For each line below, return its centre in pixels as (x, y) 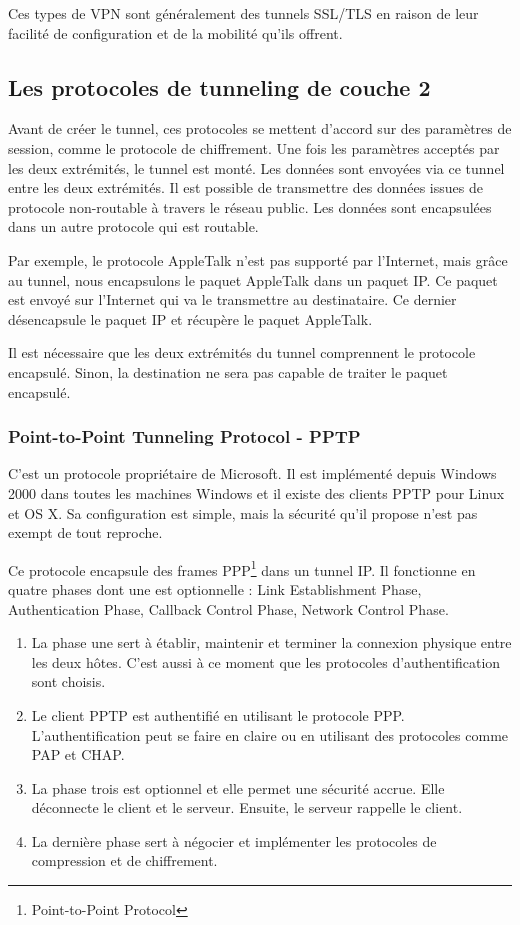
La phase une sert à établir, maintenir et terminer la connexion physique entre (271, 642)
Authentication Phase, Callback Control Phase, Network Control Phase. (228, 608)
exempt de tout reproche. (85, 532)
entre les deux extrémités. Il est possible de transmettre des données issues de (245, 187)
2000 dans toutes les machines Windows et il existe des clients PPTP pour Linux (256, 492)
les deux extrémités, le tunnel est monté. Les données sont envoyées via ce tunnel (256, 167)
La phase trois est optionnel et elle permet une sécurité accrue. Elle (238, 787)
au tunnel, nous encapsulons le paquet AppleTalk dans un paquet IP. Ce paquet (253, 279)
